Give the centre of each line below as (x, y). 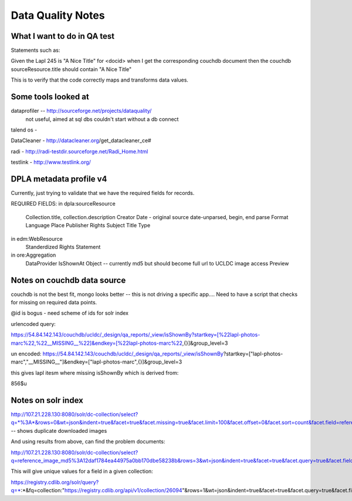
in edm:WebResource (37, 238)
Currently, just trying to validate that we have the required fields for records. (103, 193)
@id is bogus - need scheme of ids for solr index (70, 313)
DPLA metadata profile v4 (59, 179)
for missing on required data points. (54, 302)
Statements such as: (35, 51)
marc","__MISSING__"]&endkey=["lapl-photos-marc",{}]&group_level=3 (97, 362)
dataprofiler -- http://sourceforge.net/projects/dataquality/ (81, 111)
